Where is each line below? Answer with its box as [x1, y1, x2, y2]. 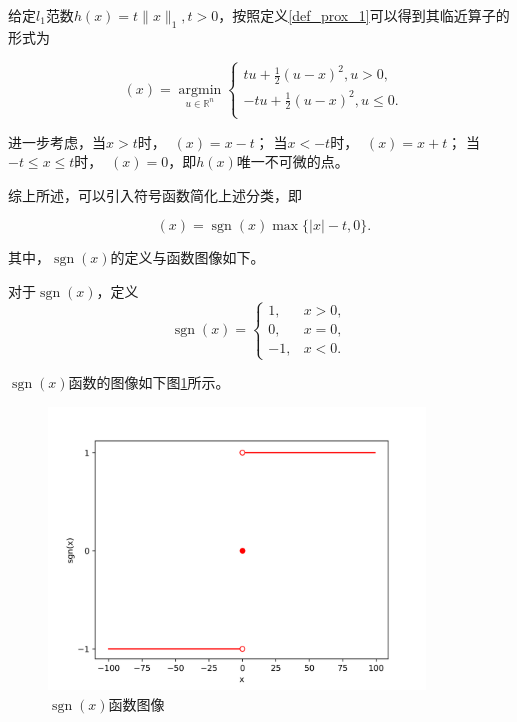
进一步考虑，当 [8, 131, 106, 152]
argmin [178, 82, 222, 97]
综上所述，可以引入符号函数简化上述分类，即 [8, 184, 302, 205]
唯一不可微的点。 [236, 151, 349, 172]
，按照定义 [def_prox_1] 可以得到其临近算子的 [218, 5, 510, 25]
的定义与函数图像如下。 [110, 247, 265, 268]
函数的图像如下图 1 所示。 [68, 372, 230, 393]
